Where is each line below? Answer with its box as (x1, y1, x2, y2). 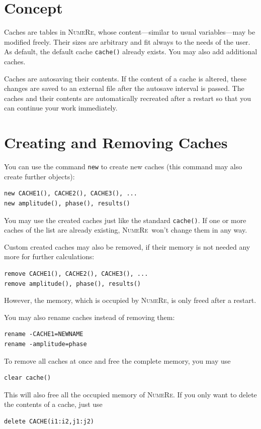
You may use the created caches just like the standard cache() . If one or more (4, 214, 246, 225)
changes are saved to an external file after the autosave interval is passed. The (4, 83, 244, 93)
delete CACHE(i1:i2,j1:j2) (4, 417, 94, 425)
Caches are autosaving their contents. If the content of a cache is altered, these (4, 73, 247, 83)
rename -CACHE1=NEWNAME (4, 331, 83, 338)
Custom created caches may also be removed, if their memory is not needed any (4, 241, 250, 252)
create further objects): (4, 171, 75, 181)
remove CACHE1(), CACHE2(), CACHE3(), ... (4, 270, 148, 277)
